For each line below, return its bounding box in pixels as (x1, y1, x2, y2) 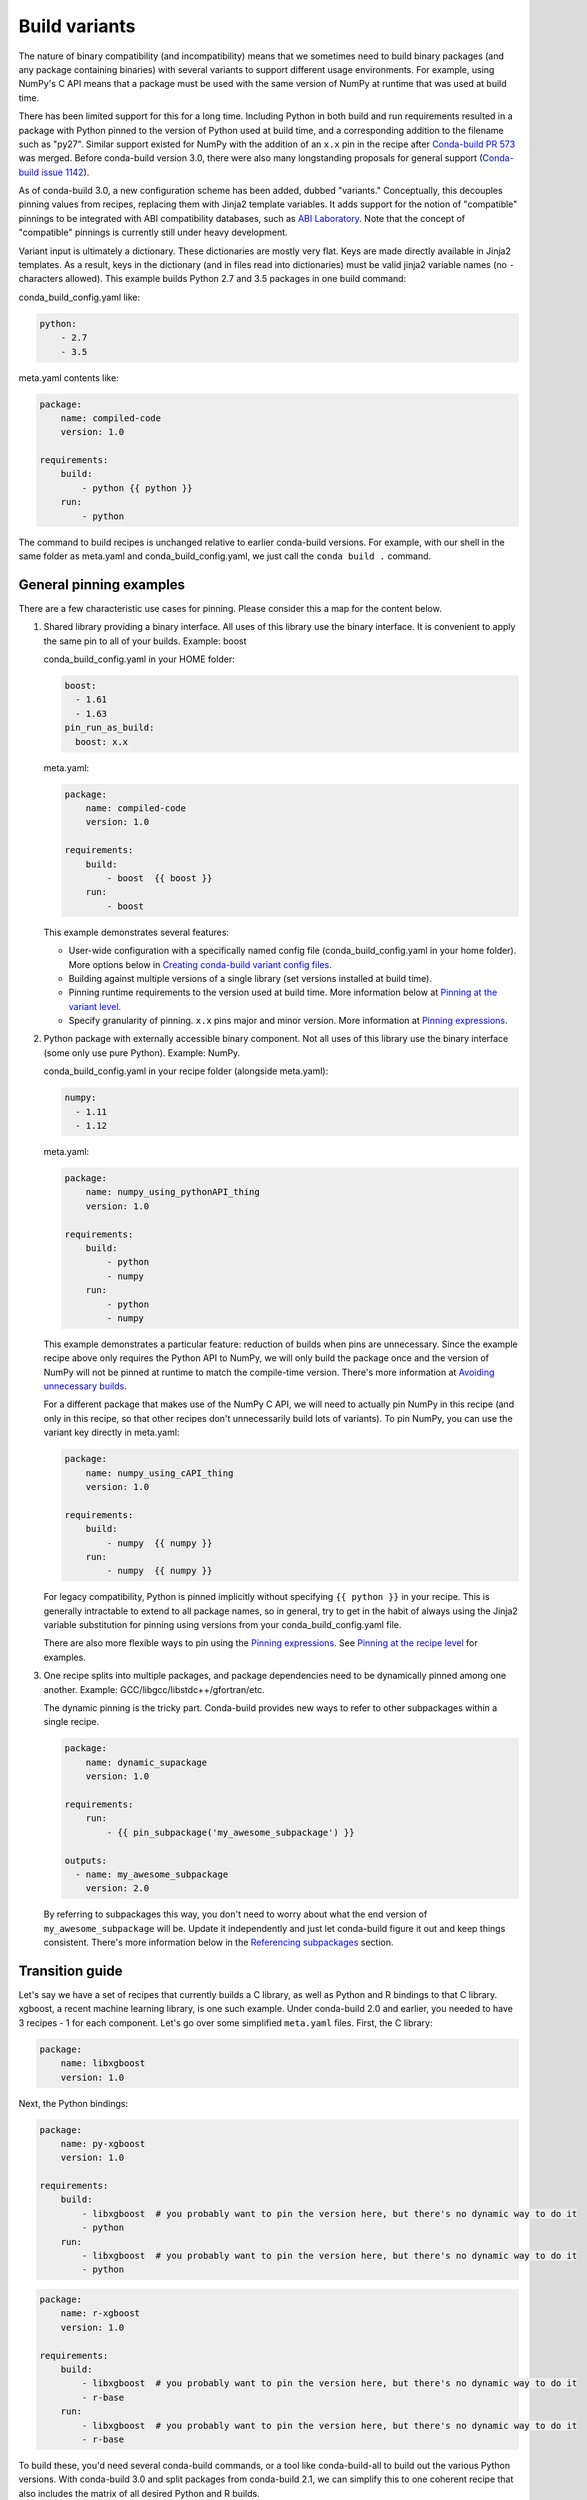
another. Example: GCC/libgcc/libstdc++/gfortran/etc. (43, 1683, 265, 1695)
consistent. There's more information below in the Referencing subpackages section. (43, 1936, 394, 1949)
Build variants (18, 15, 136, 37)
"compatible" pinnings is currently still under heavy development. (18, 226, 289, 239)
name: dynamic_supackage (85, 1756, 208, 1768)
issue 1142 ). (41, 166, 90, 178)
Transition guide (18, 1962, 123, 1979)
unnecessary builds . (43, 1380, 127, 1392)
